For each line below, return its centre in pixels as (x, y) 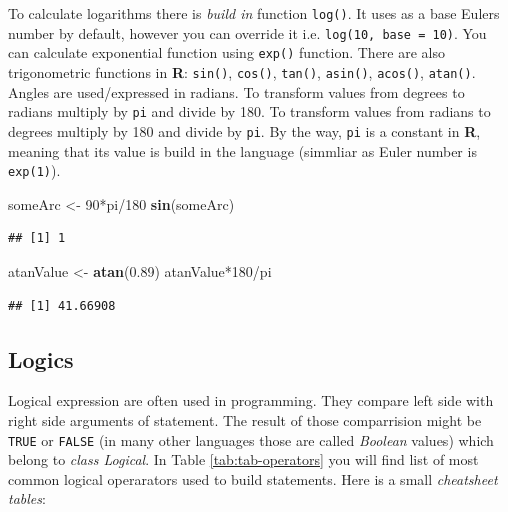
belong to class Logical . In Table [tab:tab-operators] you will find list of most (243, 459)
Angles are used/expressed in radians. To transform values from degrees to (236, 91)
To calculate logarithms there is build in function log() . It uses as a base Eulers (254, 13)
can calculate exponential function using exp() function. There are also (226, 52)
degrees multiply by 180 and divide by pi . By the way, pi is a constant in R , (244, 130)
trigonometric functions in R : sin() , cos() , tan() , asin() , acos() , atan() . (242, 71)
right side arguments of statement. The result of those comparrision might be (245, 419)
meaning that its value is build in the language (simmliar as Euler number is (242, 150)
